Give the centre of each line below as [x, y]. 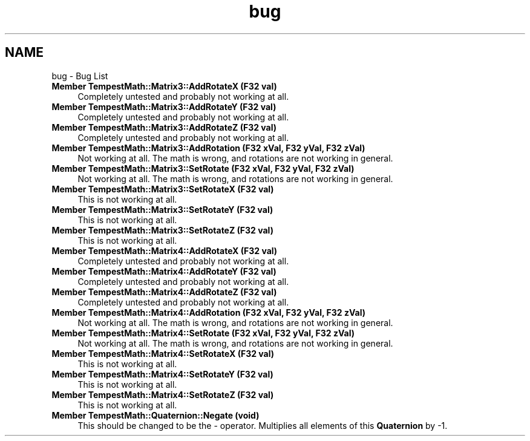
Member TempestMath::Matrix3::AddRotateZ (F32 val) [164, 127]
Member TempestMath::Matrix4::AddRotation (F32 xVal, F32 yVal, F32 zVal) [209, 312]
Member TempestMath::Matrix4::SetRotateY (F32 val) [162, 374]
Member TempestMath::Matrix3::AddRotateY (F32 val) [164, 106]
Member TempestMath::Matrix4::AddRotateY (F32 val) [164, 271]
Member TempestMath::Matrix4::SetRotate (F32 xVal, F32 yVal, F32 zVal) [203, 333]
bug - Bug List [80, 76]
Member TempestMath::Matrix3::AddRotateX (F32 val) [164, 86]
